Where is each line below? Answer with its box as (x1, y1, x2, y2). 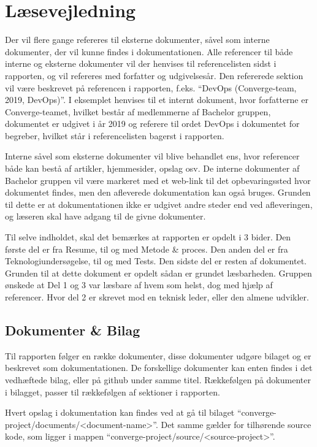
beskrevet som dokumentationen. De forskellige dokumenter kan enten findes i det (5, 361, 313, 374)
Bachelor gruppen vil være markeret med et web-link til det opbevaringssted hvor (5, 174, 311, 186)
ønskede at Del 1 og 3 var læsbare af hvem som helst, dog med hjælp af (5, 278, 273, 291)
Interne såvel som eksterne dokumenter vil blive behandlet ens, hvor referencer (5, 150, 300, 162)
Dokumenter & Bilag (5, 320, 140, 339)
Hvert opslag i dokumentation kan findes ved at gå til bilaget (5, 406, 235, 419)
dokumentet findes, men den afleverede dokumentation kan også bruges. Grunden (5, 186, 311, 199)
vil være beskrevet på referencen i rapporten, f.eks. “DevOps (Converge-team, (5, 81, 297, 94)
